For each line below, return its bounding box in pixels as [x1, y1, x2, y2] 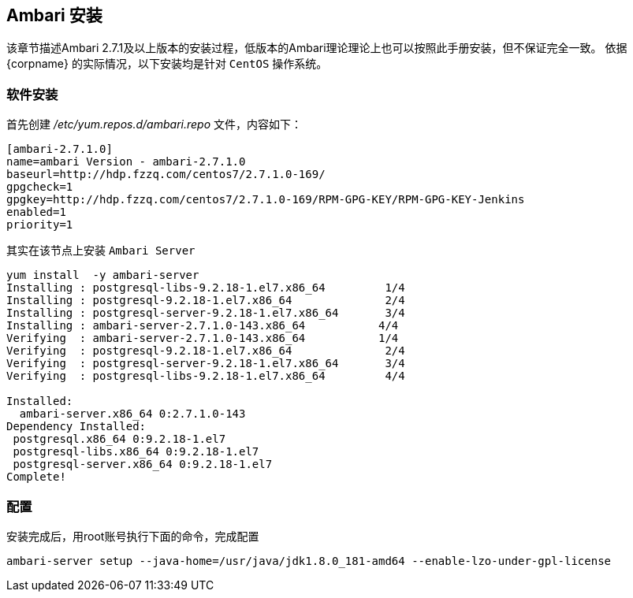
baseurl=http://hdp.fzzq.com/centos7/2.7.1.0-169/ [6, 168, 326, 181]
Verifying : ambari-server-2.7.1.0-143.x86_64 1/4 [6, 332, 399, 345]
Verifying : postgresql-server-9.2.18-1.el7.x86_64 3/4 [6, 357, 405, 370]
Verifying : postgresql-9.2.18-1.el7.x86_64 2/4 [6, 344, 405, 358]
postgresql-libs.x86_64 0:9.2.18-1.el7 [13, 445, 259, 459]
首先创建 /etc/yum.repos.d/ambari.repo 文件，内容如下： [6, 117, 302, 132]
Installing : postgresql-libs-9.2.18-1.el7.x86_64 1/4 [6, 281, 405, 295]
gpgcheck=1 [6, 180, 73, 194]
